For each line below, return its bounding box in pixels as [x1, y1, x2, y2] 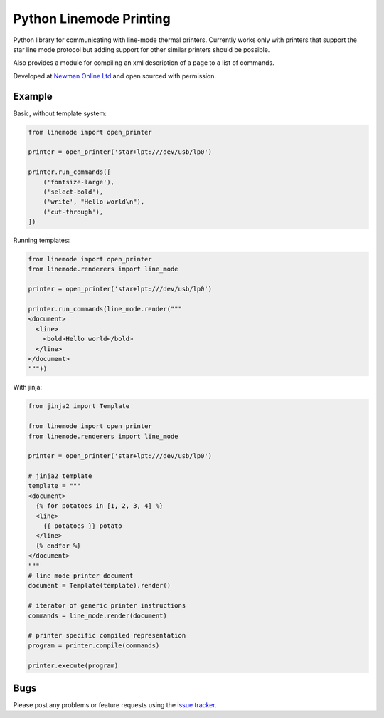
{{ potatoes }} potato [43, 522, 122, 530]
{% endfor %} [36, 541, 81, 550]
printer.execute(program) [28, 661, 119, 670]
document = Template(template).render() [28, 581, 171, 590]
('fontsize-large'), [43, 178, 115, 186]
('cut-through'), [43, 207, 104, 216]
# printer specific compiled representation [28, 631, 186, 640]
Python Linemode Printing [13, 11, 171, 26]
